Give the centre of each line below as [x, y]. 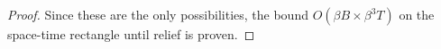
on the [417, 14]
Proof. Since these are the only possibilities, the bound [158, 14]
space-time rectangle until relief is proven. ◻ [131, 34]
